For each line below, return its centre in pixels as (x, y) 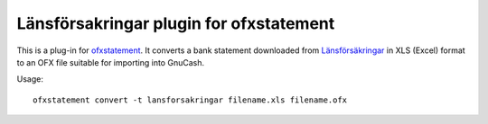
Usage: (30, 79)
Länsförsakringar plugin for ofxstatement (176, 23)
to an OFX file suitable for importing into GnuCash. (111, 62)
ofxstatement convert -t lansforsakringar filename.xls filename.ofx (190, 100)
